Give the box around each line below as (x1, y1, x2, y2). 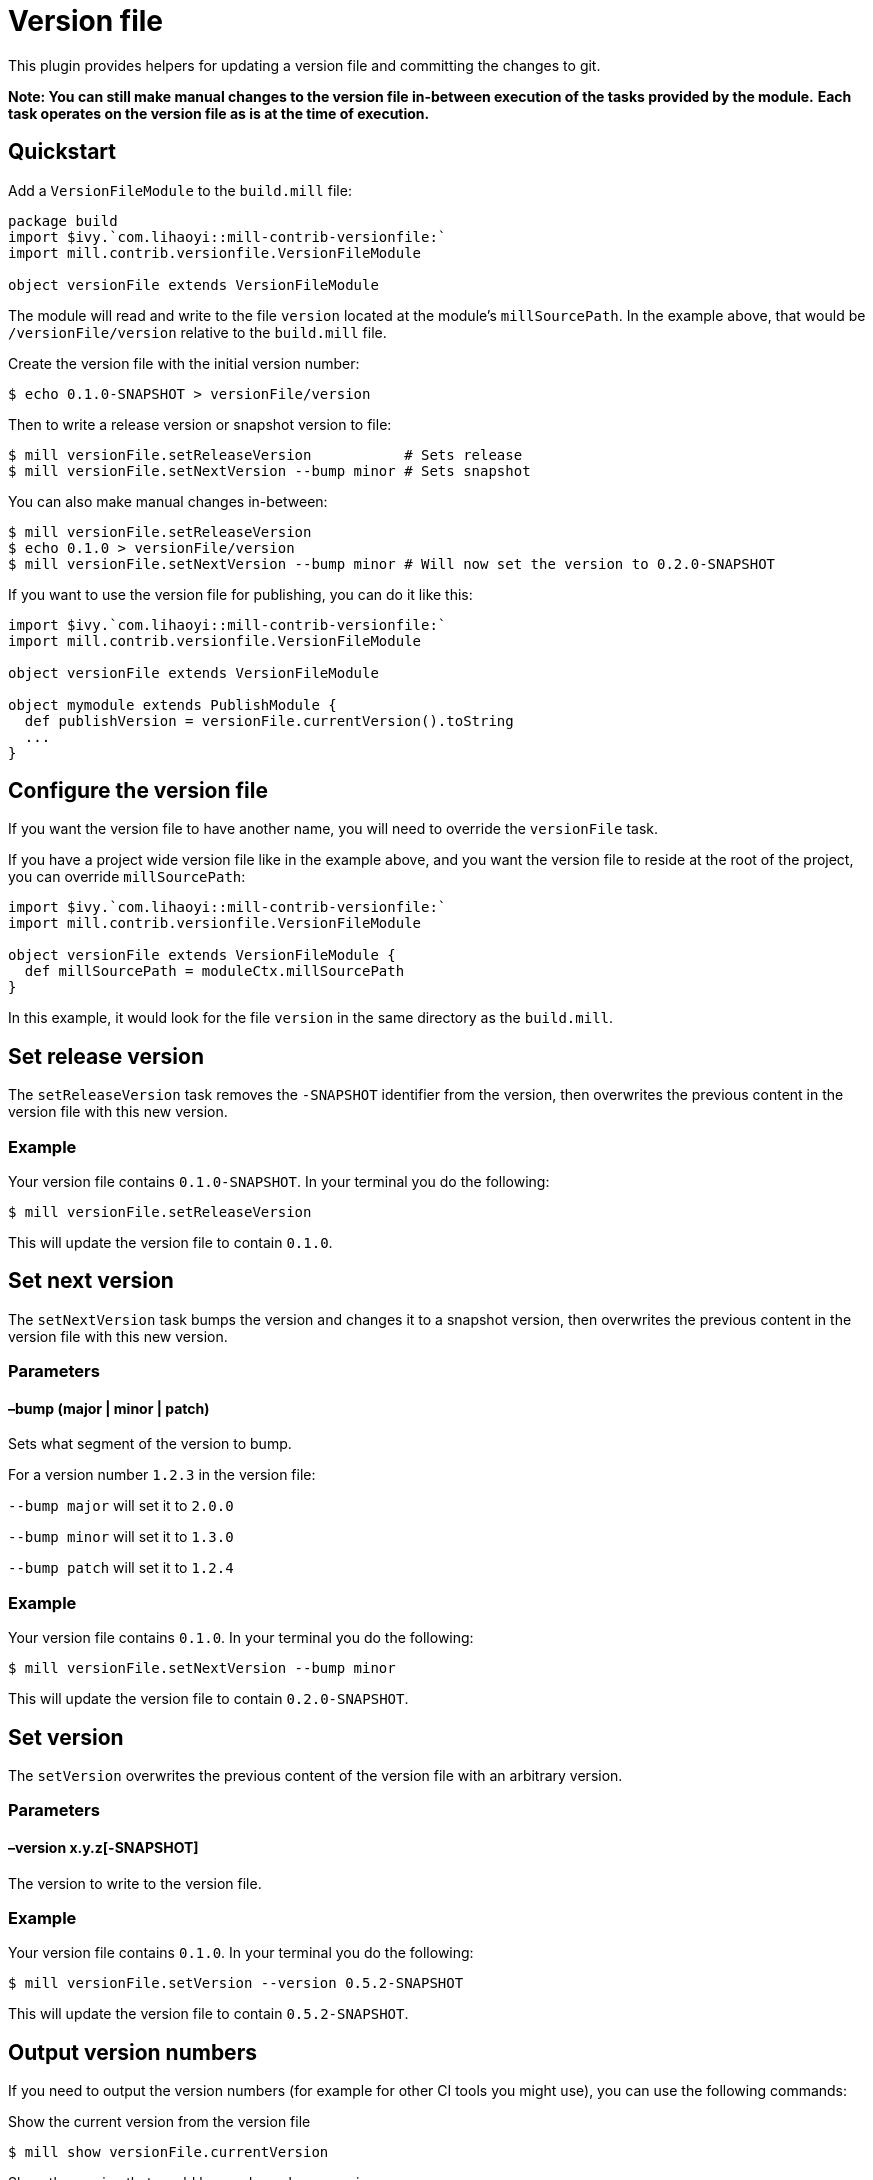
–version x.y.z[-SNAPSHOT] (8, 1839, 199, 1857)
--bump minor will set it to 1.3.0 (8, 1528, 234, 1546)
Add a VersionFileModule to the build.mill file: (8, 181, 352, 199)
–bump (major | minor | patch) (8, 1399, 210, 1417)
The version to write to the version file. (8, 1874, 262, 1892)
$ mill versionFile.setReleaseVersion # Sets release (8, 446, 523, 463)
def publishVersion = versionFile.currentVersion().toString (24, 712, 514, 729)
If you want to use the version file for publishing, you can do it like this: (8, 585, 473, 603)
